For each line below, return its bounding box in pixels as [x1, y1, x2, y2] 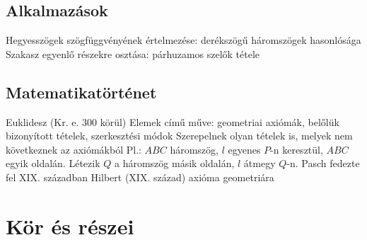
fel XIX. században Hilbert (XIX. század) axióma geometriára [6, 169, 274, 184]
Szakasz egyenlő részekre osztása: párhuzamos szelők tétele [6, 46, 260, 61]
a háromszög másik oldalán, [114, 156, 235, 171]
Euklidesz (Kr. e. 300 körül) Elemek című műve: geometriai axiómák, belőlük [6, 114, 339, 129]
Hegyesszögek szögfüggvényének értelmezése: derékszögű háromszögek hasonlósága [6, 33, 361, 47]
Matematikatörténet [6, 81, 157, 103]
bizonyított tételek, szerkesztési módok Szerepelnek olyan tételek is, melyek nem [6, 128, 353, 143]
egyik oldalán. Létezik [6, 156, 100, 171]
